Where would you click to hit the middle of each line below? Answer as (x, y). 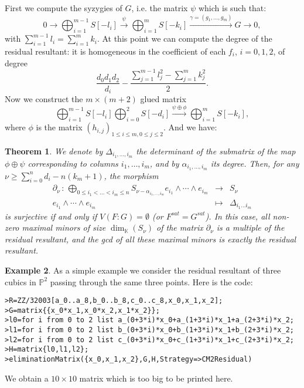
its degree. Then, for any (255, 163)
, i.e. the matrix (160, 8)
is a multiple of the (250, 227)
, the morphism (131, 175)
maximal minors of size (64, 227)
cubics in (21, 281)
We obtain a (27, 378)
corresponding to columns (73, 163)
